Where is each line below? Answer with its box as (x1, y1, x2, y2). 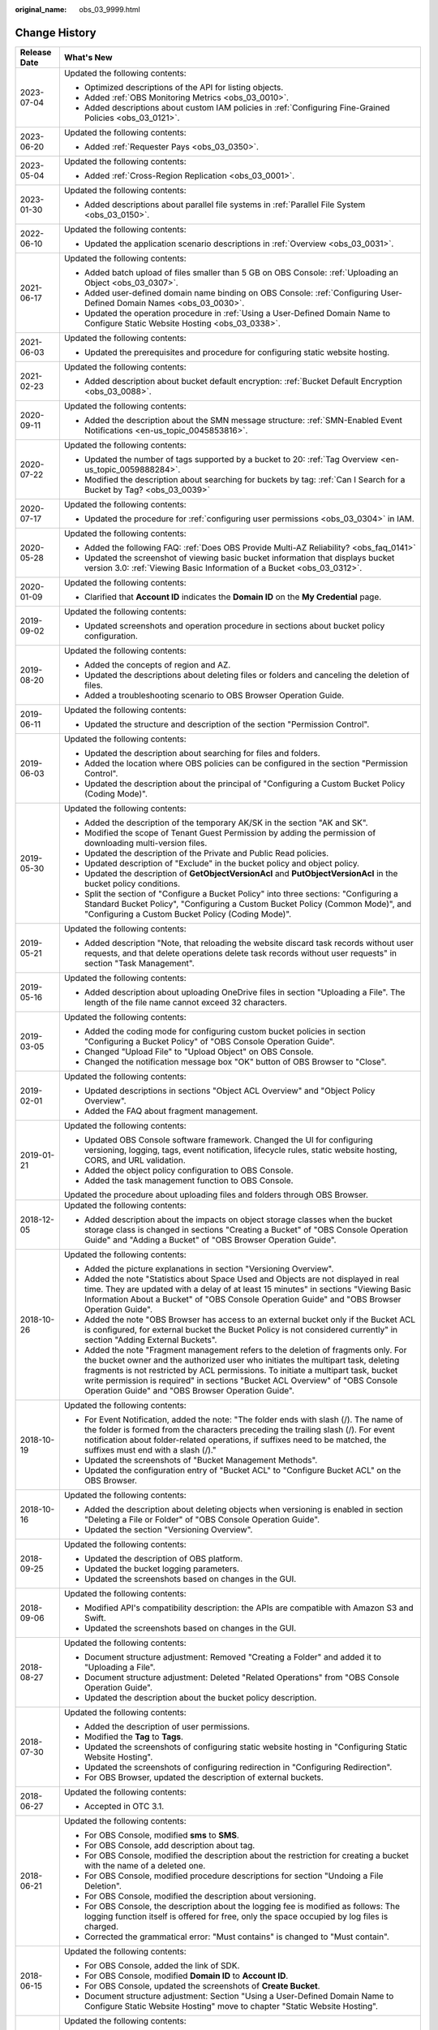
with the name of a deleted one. (84, 1859, 206, 1871)
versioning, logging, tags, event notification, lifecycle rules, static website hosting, (84, 1144, 397, 1155)
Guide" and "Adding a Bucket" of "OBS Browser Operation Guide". (84, 1234, 337, 1246)
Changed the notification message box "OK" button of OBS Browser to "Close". (84, 1056, 387, 1067)
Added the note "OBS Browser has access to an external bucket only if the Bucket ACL (84, 1314, 416, 1325)
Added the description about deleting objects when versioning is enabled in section (84, 1503, 403, 1514)
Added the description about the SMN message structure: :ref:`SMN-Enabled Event (84, 414, 403, 425)
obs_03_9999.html (79, 5, 141, 14)
